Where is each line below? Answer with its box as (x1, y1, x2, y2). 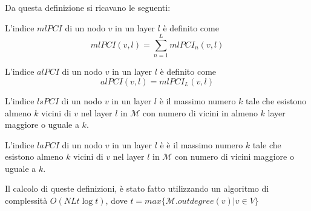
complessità (5, 194, 48, 207)
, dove (105, 194, 128, 207)
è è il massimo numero (160, 138, 243, 151)
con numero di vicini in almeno (143, 106, 258, 119)
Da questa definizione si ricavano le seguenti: (5, 1, 171, 13)
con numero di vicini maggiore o (175, 150, 294, 163)
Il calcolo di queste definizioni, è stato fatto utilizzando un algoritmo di (5, 182, 269, 195)
